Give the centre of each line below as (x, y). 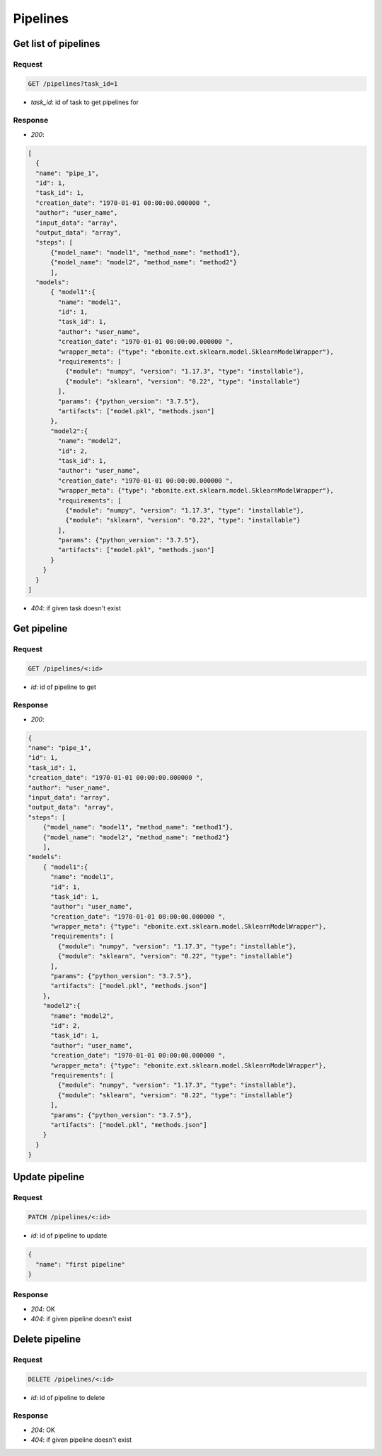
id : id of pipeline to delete (68, 1397)
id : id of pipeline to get (64, 687)
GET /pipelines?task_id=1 (73, 84)
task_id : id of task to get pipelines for (85, 102)
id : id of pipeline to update (69, 1236)
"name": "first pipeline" (80, 1264)
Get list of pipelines (57, 44)
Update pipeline (49, 1177)
